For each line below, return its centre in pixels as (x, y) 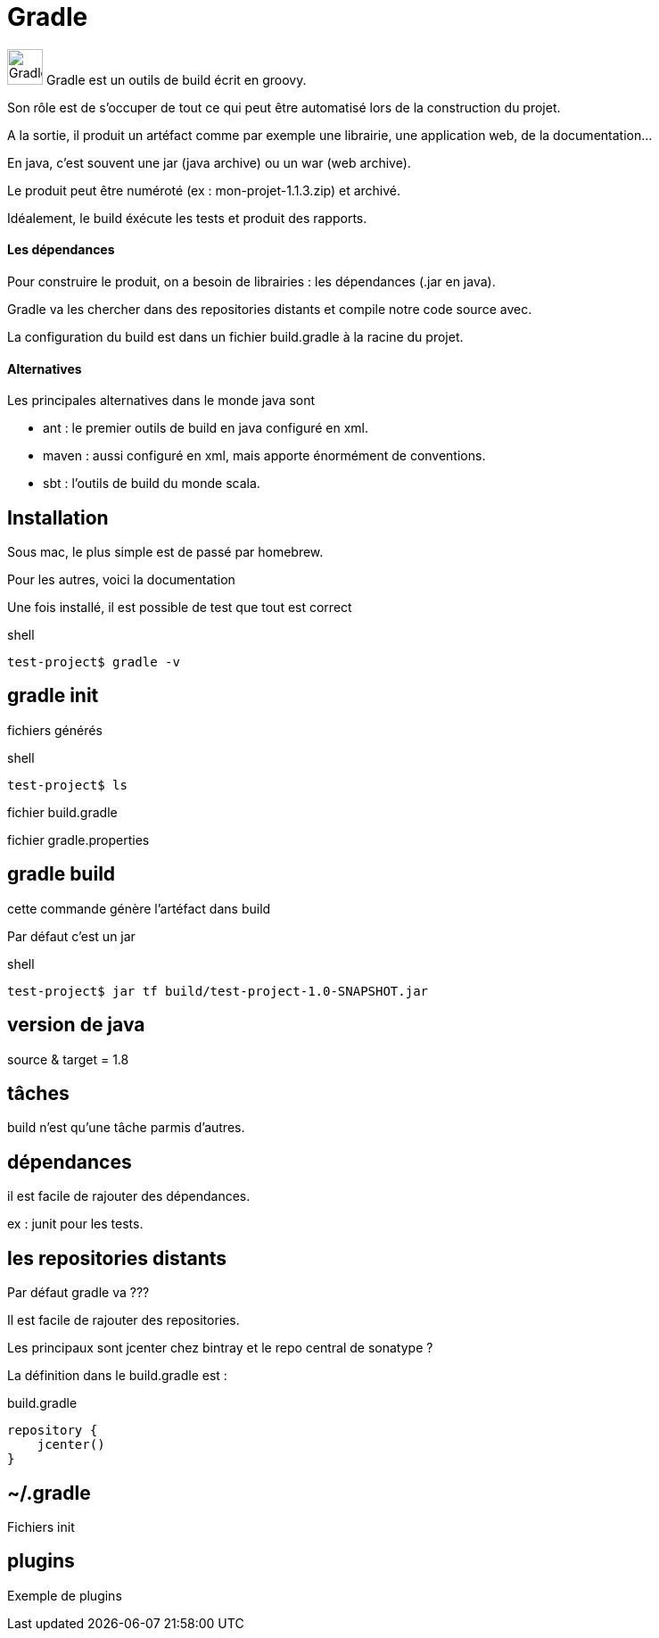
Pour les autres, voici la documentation (121, 580)
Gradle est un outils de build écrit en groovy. (176, 79)
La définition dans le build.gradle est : (117, 1376)
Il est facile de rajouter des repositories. (124, 1320)
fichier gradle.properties (78, 840)
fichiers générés (55, 730)
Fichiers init (41, 1526)
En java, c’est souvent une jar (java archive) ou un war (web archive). (209, 162)
